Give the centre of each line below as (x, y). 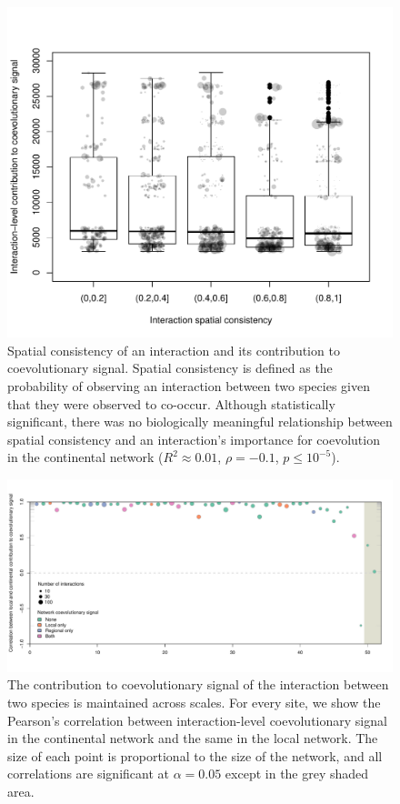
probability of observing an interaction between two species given (189, 385)
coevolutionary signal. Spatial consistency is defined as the (170, 368)
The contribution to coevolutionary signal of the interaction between (198, 684)
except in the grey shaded (297, 774)
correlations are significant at (88, 774)
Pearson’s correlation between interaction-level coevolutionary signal (197, 720)
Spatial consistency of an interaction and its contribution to (174, 350)
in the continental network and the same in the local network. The (193, 738)
